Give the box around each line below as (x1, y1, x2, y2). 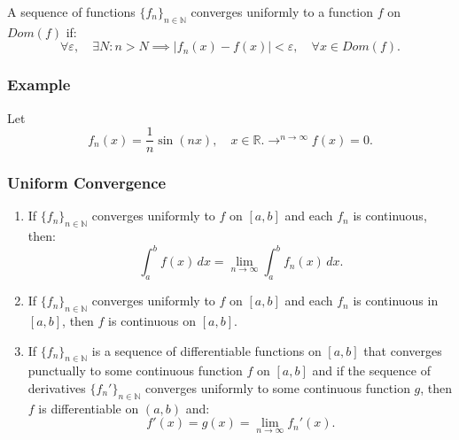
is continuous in (353, 291, 439, 310)
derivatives (27, 378, 86, 397)
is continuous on (108, 311, 197, 329)
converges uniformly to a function (191, 3, 374, 20)
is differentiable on (38, 398, 139, 417)
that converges (363, 341, 442, 359)
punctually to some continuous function (27, 361, 243, 380)
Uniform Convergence (7, 172, 167, 194)
